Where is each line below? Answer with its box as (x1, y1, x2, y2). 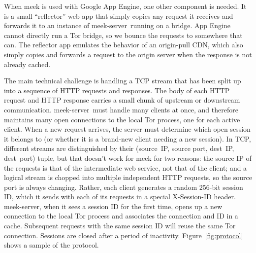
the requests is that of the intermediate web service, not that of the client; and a (4, 162, 247, 173)
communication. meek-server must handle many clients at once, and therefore (4, 104, 238, 114)
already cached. (4, 59, 51, 69)
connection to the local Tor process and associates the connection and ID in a (4, 211, 238, 221)
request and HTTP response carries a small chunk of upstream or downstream (4, 95, 240, 105)
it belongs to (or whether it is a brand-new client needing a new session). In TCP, (4, 133, 251, 144)
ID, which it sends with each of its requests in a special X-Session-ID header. (4, 191, 236, 202)
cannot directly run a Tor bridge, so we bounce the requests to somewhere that (4, 30, 243, 40)
